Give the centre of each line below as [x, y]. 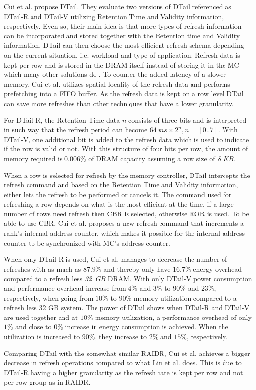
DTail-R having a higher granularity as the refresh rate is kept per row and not [124, 372]
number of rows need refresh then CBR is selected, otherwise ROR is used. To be [127, 213]
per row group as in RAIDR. [47, 382]
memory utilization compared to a [185, 298]
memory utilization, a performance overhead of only [173, 317]
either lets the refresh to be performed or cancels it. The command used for [118, 194]
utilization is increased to [42, 336]
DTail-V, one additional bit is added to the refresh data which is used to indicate [127, 139]
